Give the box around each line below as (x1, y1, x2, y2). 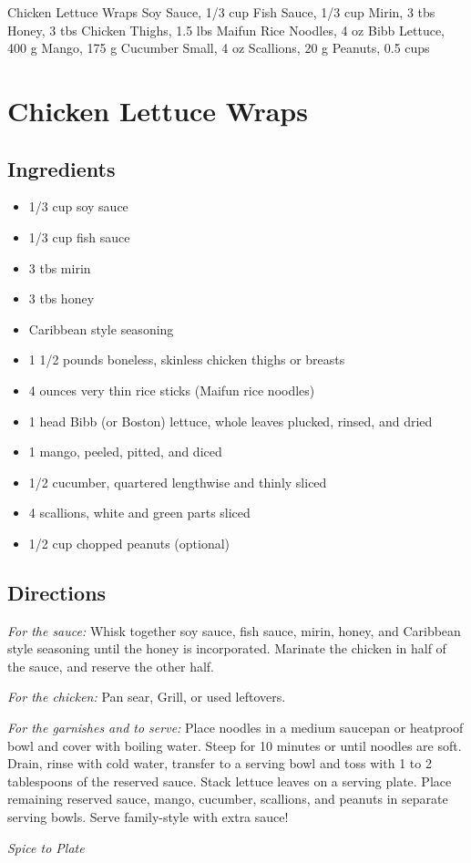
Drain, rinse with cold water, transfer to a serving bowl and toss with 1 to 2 (7, 754, 432, 773)
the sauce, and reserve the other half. (7, 656, 214, 675)
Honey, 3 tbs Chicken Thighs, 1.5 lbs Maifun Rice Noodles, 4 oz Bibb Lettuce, (7, 20, 445, 39)
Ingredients (7, 154, 116, 182)
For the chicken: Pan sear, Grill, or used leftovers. (7, 687, 286, 706)
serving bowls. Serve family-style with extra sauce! (7, 807, 289, 827)
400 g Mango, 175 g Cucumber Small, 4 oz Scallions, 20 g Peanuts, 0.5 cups (7, 38, 430, 57)
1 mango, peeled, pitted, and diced (28, 442, 222, 461)
